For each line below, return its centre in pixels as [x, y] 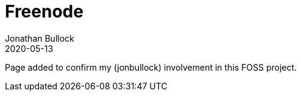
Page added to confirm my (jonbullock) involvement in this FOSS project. [151, 67]
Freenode [44, 11]
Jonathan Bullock [40, 38]
